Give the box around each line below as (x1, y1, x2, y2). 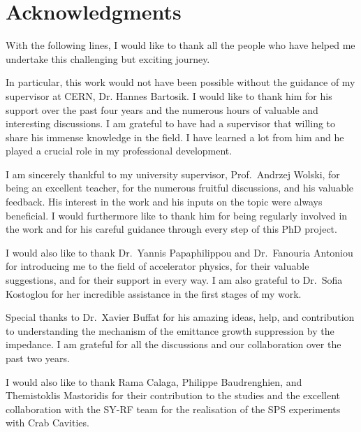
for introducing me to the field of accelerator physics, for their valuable (6, 259, 309, 273)
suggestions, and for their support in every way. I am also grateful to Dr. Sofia (6, 273, 343, 287)
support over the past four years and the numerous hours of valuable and (6, 102, 318, 117)
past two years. (6, 351, 70, 365)
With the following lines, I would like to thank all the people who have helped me (6, 38, 355, 52)
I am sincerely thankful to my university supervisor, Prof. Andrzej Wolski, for (6, 166, 340, 181)
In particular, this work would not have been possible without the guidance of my (6, 75, 355, 89)
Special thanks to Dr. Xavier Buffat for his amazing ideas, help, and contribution (6, 310, 355, 324)
